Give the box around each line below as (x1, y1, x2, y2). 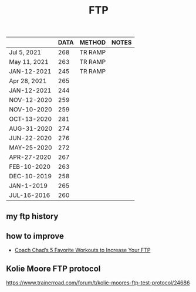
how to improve (6, 231, 65, 241)
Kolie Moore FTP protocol (6, 263, 101, 273)
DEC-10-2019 (9, 172, 52, 181)
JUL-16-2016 (9, 191, 50, 199)
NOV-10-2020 (9, 106, 52, 114)
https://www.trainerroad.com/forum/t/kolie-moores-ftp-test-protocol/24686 (6, 279, 190, 286)
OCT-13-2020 (9, 115, 52, 123)
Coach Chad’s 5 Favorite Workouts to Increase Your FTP (14, 247, 151, 254)
